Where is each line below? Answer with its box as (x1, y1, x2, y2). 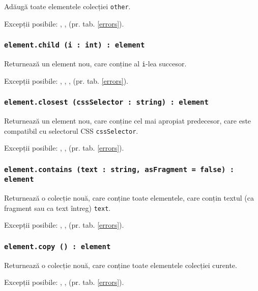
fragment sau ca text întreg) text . (4, 202, 111, 213)
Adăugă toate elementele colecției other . (4, 1, 131, 11)
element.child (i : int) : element (4, 41, 145, 50)
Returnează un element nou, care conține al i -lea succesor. (4, 58, 187, 69)
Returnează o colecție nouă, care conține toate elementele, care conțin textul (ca (4, 192, 254, 203)
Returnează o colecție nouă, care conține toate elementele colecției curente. (4, 259, 237, 270)
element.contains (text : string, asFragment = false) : (4, 165, 235, 174)
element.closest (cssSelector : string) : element (4, 98, 209, 107)
